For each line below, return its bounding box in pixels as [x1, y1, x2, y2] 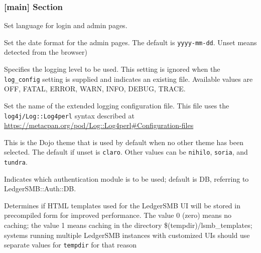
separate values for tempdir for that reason [4, 239, 137, 250]
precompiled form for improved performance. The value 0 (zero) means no [4, 210, 231, 220]
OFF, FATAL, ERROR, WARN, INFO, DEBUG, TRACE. [4, 83, 186, 94]
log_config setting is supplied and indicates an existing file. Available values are [4, 73, 253, 84]
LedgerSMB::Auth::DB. [4, 183, 76, 194]
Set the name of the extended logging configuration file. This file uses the [4, 100, 229, 110]
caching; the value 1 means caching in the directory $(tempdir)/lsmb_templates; [4, 220, 252, 230]
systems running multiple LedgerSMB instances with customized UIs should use [4, 229, 250, 240]
